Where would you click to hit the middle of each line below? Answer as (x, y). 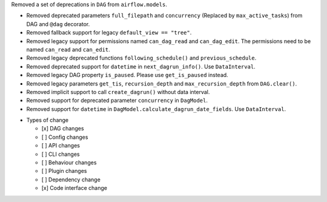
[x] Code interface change (74, 188)
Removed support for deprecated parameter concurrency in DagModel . (117, 101)
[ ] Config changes (65, 137)
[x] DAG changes (63, 129)
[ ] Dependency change (71, 180)
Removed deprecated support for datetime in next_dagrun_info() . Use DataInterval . (141, 66)
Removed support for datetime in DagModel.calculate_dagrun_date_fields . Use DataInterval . (156, 109)
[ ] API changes (61, 146)
